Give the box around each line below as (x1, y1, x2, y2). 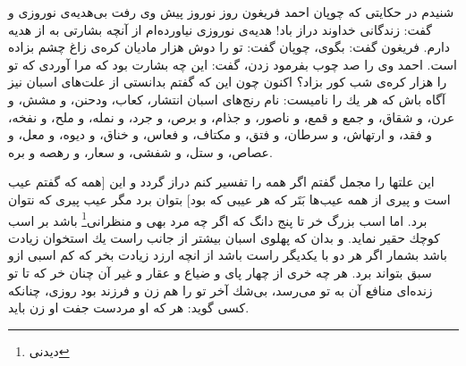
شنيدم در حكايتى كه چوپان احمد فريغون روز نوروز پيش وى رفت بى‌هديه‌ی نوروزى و (8, 3, 454, 21)
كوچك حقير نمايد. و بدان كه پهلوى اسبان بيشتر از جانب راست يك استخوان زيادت (8, 228, 440, 246)
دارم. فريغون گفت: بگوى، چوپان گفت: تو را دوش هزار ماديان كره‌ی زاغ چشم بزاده (8, 37, 451, 56)
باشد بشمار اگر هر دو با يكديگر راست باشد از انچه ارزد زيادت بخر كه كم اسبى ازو (8, 245, 447, 264)
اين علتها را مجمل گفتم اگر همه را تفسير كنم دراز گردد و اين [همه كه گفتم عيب (8, 172, 435, 191)
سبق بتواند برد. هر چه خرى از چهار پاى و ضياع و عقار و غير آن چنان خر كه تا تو (8, 262, 432, 281)
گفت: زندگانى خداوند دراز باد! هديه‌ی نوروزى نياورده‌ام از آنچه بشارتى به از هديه (8, 20, 432, 38)
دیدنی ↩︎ (29, 341, 70, 360)
